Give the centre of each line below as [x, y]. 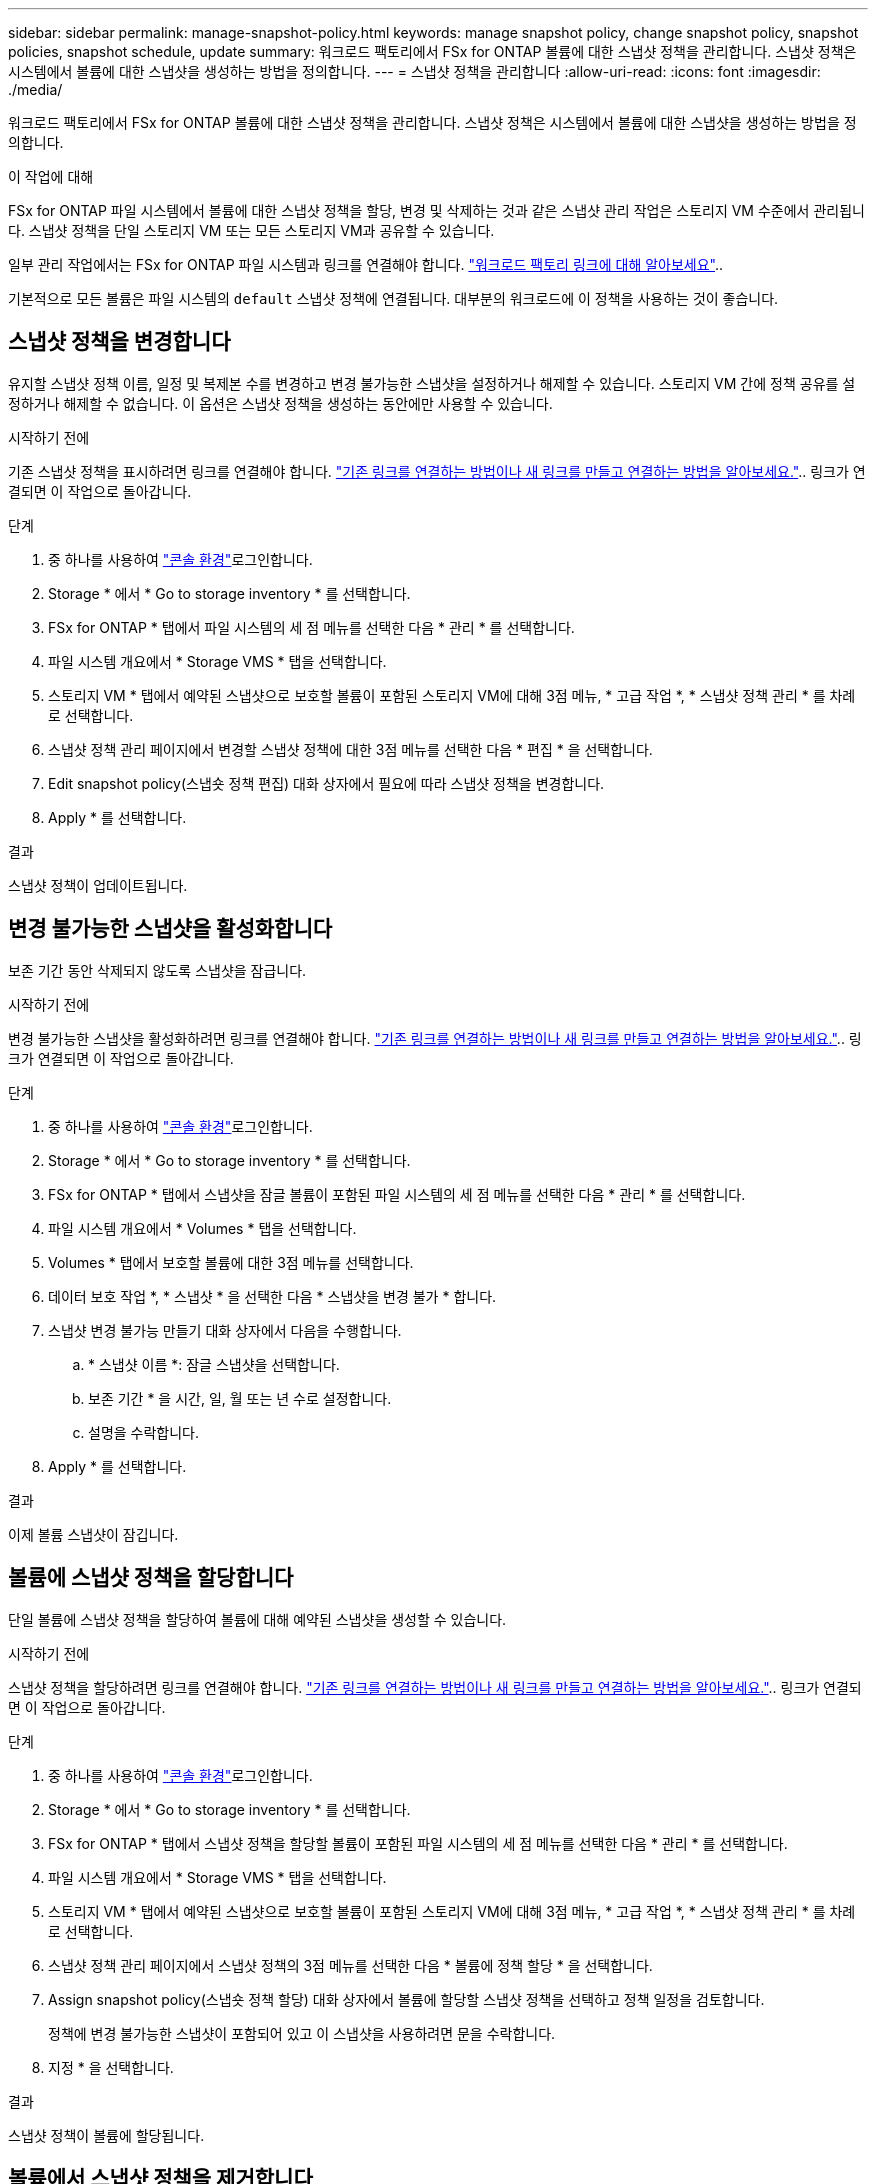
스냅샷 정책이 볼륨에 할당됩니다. [106, 2135]
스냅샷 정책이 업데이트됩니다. [98, 885]
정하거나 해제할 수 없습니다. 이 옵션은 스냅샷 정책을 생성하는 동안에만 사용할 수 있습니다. [280, 403]
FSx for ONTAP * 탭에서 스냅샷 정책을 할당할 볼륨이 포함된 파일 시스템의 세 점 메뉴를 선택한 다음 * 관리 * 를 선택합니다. [418, 1843]
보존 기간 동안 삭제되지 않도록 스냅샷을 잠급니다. [157, 970]
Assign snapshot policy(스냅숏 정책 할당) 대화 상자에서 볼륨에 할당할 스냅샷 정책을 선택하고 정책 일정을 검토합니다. [406, 1999]
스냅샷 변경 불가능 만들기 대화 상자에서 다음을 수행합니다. [225, 1330]
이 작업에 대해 [51, 176]
